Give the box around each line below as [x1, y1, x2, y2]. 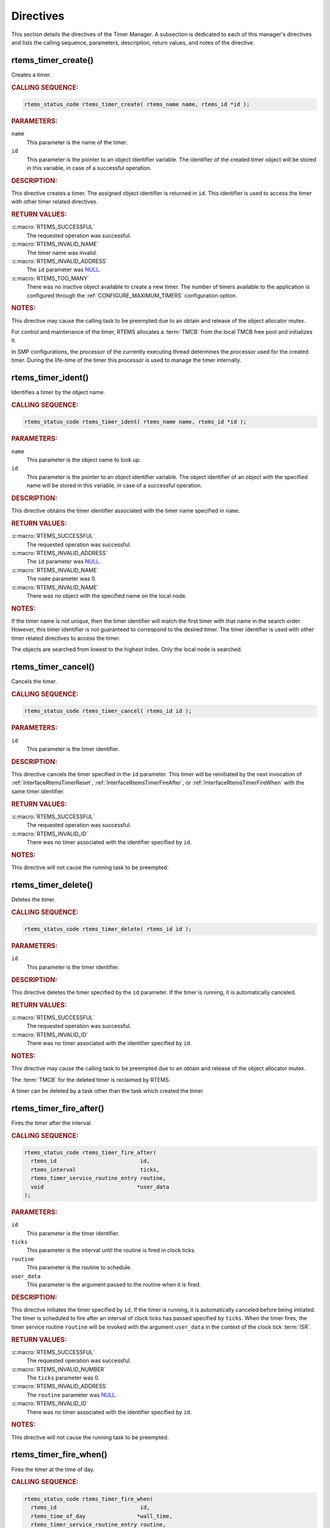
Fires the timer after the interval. [11, 1119, 92, 1126]
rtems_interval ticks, [31, 1166, 160, 1173]
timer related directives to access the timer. [11, 634, 120, 642]
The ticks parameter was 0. [26, 1374, 100, 1381]
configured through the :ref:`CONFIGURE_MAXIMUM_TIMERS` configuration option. [26, 292, 238, 299]
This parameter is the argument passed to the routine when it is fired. [26, 1281, 201, 1288]
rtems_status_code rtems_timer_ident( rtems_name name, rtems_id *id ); [24, 419, 247, 425]
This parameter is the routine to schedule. [26, 1264, 132, 1271]
